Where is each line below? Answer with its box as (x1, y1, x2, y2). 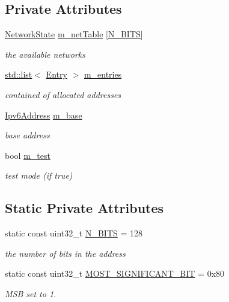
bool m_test (5, 149, 50, 161)
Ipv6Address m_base (5, 108, 82, 121)
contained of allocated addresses (5, 88, 121, 100)
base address (5, 129, 50, 141)
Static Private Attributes (5, 199, 164, 217)
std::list (5, 68, 32, 81)
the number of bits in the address (5, 247, 126, 259)
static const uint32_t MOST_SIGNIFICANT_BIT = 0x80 (5, 267, 225, 280)
